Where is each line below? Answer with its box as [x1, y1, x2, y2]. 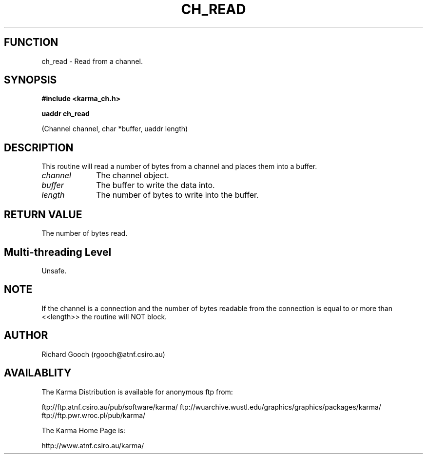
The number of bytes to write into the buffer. [96, 190, 259, 200]
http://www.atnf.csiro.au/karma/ [41, 441, 144, 450]
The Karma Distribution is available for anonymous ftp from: [41, 387, 233, 396]
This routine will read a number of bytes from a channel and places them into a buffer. [41, 162, 317, 171]
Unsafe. [41, 266, 67, 275]
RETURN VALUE [4, 208, 82, 221]
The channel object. [96, 170, 169, 181]
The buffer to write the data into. [96, 180, 215, 190]
